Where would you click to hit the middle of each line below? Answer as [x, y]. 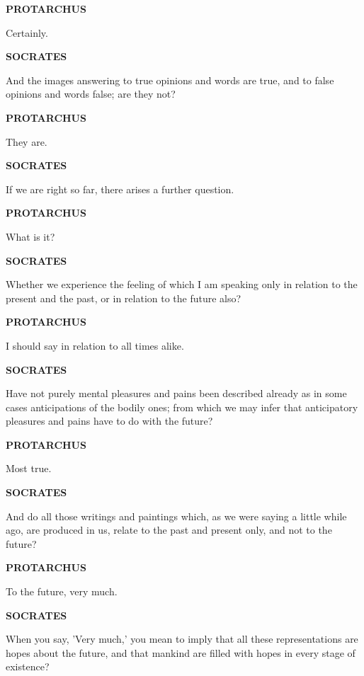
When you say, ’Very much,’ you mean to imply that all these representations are [182, 639]
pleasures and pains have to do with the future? [109, 421]
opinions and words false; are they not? [91, 94]
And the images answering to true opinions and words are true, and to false [170, 80]
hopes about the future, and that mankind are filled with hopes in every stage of [181, 652]
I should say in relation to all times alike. [95, 345]
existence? [28, 666]
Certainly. [27, 32]
